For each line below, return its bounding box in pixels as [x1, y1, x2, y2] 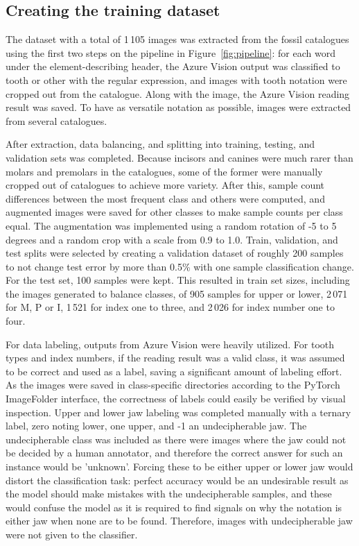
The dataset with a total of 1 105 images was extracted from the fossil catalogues [6, 32, 349, 46]
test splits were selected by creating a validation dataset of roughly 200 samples [6, 246, 344, 260]
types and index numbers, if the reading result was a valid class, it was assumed [6, 350, 345, 365]
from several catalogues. [6, 113, 107, 128]
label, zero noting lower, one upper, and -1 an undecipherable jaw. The [6, 418, 307, 433]
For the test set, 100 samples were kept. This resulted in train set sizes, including [6, 273, 350, 287]
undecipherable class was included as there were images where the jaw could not [6, 432, 347, 446]
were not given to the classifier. [6, 527, 138, 541]
